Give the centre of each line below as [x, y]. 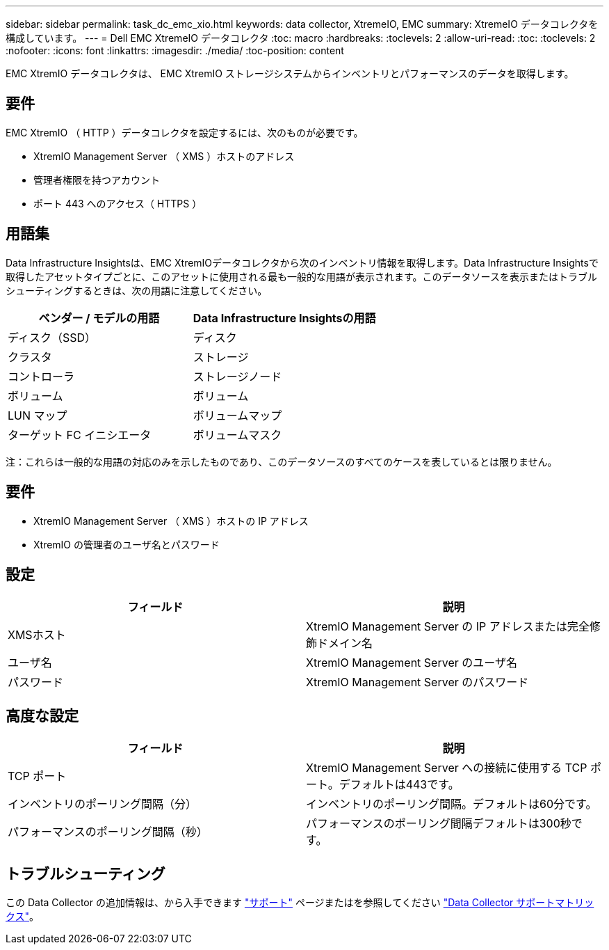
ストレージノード [237, 376]
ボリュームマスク [237, 435]
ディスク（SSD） [52, 337]
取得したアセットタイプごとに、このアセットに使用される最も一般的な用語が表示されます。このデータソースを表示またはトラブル [301, 276]
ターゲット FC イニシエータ [80, 435]
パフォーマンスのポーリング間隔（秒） [108, 832]
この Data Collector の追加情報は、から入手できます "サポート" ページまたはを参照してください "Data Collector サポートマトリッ [300, 903]
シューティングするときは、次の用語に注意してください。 [137, 290]
